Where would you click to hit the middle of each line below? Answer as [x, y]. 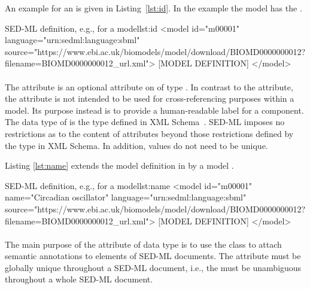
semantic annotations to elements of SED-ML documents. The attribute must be [153, 256]
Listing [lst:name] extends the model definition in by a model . [119, 165]
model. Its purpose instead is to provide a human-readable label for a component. [154, 110]
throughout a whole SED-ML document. [79, 279]
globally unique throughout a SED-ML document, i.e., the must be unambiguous [153, 267]
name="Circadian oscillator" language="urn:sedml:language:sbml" [126, 197]
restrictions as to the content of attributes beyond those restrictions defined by [149, 133]
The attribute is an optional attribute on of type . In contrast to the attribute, [149, 86]
